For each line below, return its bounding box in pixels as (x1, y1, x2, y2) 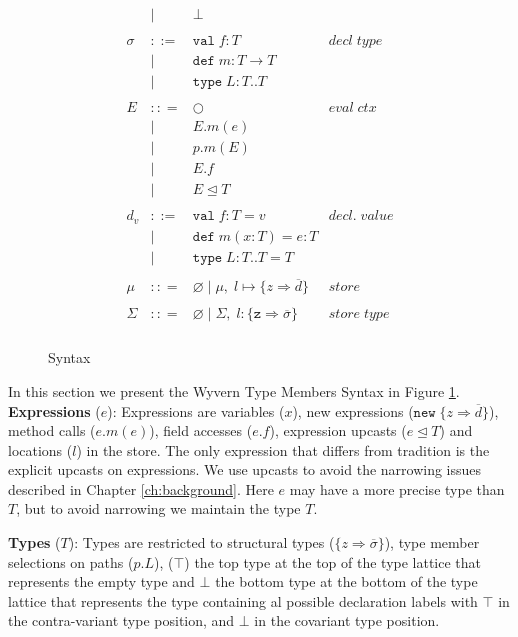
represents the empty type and (8, 571, 195, 592)
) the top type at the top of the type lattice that (184, 551, 482, 572)
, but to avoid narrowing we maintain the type (16, 498, 301, 519)
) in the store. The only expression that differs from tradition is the (76, 439, 490, 460)
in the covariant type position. (254, 610, 440, 631)
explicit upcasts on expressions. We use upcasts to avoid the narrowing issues (8, 459, 482, 480)
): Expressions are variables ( (107, 400, 285, 421)
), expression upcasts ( (269, 420, 407, 441)
